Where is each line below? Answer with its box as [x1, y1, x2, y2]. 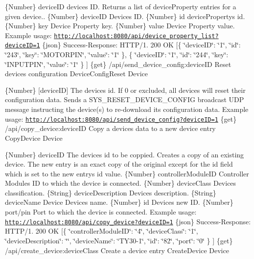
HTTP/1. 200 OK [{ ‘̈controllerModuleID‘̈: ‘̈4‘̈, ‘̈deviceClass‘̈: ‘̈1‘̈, [5, 226, 198, 236]
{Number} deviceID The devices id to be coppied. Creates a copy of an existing [5, 149, 244, 159]
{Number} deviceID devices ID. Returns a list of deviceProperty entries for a [5, 1, 236, 11]
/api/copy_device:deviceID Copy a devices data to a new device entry [5, 123, 216, 133]
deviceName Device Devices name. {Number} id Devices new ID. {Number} [5, 197, 233, 207]
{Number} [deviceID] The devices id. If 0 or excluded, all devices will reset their [5, 85, 246, 95]
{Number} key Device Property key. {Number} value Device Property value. [5, 21, 235, 31]
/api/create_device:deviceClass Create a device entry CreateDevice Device [5, 245, 229, 255]
